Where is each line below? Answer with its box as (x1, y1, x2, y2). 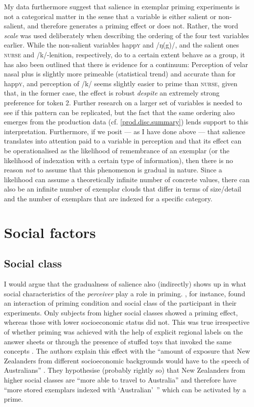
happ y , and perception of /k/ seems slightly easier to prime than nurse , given (4, 78, 238, 88)
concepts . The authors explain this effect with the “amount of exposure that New (4, 346, 250, 356)
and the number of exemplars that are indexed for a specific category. (4, 193, 212, 203)
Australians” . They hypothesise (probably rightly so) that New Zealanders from (4, 365, 246, 375)
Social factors (4, 222, 96, 242)
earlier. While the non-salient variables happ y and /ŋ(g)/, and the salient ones (4, 40, 239, 50)
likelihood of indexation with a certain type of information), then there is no (4, 155, 233, 165)
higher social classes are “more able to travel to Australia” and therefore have (4, 374, 237, 384)
